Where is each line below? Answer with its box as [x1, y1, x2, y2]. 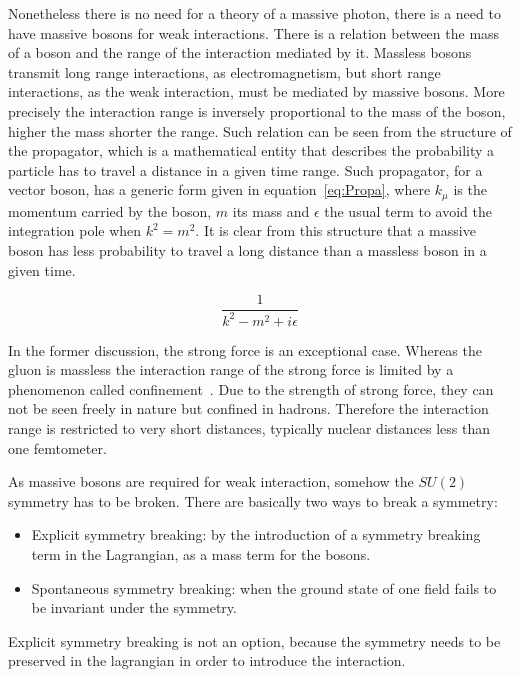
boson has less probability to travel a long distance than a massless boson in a [8, 239, 487, 260]
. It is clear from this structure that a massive [195, 220, 476, 241]
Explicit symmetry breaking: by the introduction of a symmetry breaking [31, 524, 481, 545]
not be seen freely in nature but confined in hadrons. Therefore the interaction [8, 398, 489, 419]
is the [453, 179, 487, 200]
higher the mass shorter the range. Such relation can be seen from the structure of [8, 120, 512, 141]
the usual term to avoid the [324, 200, 492, 221]
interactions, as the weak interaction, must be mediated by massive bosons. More [8, 81, 505, 102]
